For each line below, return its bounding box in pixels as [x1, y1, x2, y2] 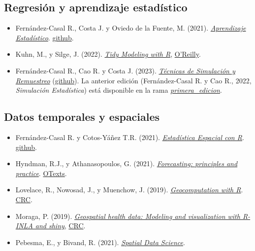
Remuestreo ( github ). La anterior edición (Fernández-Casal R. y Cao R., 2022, [15, 75, 252, 85]
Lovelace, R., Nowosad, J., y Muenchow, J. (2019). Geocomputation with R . [15, 184, 243, 195]
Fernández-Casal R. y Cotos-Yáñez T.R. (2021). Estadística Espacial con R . [15, 132, 244, 142]
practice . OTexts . [15, 168, 67, 178]
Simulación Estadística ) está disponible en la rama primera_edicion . [15, 85, 222, 95]
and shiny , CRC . [35, 220, 86, 231]
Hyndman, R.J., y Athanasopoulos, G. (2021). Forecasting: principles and [15, 158, 238, 169]
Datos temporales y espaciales [4, 109, 160, 124]
